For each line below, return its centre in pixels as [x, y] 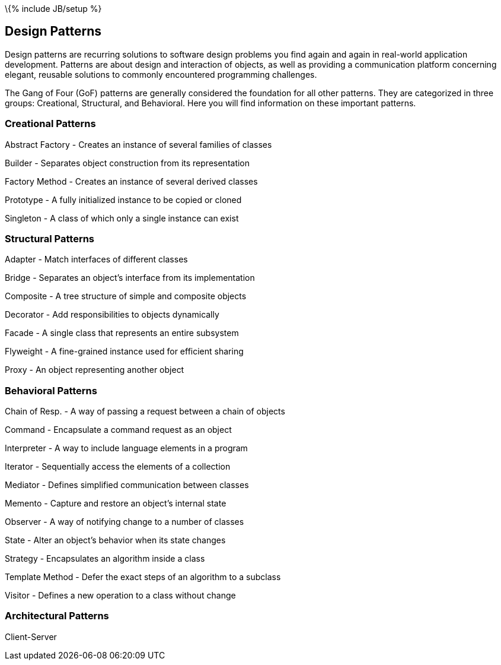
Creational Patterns [50, 124]
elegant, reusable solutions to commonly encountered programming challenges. [161, 74]
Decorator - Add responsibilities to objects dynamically [112, 315]
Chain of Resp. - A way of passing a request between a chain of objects [145, 411]
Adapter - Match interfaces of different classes [96, 259]
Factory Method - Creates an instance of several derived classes [131, 181]
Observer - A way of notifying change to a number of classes [125, 522]
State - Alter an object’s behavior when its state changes [115, 540]
